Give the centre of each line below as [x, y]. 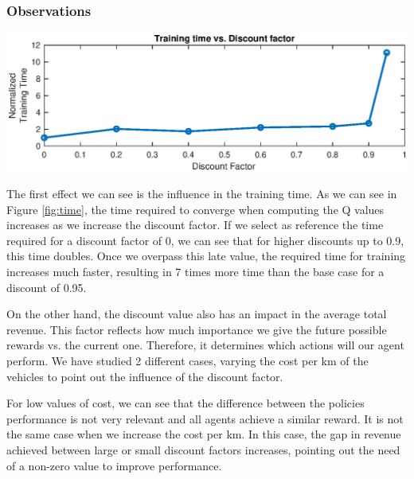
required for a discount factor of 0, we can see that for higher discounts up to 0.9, [205, 240]
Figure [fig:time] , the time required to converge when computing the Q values [195, 209]
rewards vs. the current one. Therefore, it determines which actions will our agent [205, 345]
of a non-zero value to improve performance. [114, 465]
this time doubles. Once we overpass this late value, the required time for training [206, 256]
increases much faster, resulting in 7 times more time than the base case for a [195, 272]
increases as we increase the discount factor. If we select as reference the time [195, 225]
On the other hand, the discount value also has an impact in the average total [197, 314]
